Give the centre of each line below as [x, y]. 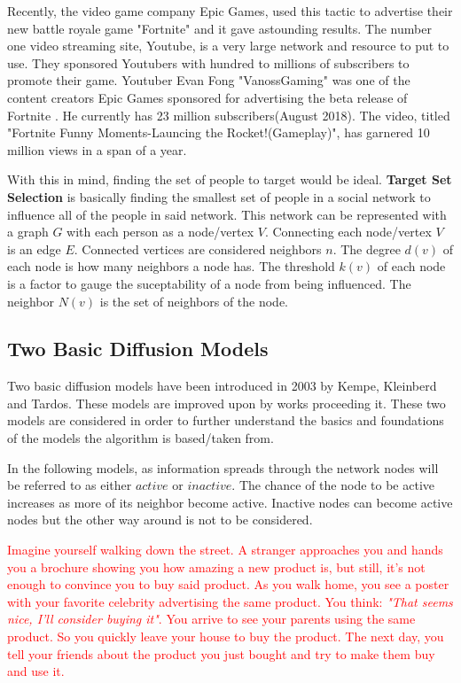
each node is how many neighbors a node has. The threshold [171, 266]
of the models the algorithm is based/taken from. [141, 438]
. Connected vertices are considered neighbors [198, 248]
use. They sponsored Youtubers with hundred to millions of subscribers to [208, 62]
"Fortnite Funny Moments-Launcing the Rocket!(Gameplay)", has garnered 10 [219, 132]
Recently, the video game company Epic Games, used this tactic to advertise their [230, 11]
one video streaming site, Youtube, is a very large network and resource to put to [228, 46]
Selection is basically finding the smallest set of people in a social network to [219, 196]
